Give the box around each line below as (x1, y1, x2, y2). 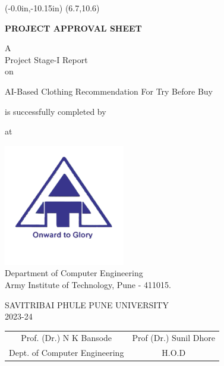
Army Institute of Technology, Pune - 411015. (5, 278, 171, 290)
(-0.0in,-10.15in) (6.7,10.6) (5, 2, 100, 14)
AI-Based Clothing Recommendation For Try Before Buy (5, 85, 213, 97)
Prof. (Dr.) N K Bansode (21, 331, 112, 344)
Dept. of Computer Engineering (9, 346, 124, 359)
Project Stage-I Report (5, 53, 88, 65)
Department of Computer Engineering (5, 267, 143, 279)
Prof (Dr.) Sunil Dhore (132, 331, 215, 344)
